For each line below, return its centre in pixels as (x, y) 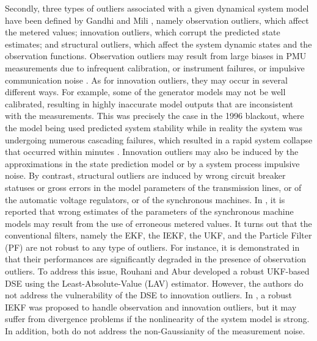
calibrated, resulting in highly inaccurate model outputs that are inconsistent (149, 103)
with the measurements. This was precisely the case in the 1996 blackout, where (155, 116)
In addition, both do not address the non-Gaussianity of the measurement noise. (155, 331)
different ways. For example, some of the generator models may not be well (145, 92)
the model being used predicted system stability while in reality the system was (154, 127)
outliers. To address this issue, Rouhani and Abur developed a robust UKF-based (157, 271)
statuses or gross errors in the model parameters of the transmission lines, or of (153, 187)
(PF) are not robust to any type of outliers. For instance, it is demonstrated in (152, 247)
